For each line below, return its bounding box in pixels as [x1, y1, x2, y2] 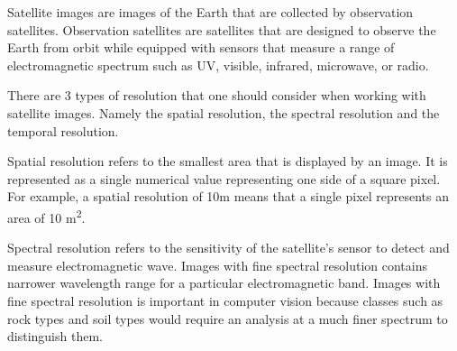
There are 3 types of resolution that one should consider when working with [7, 86, 426, 105]
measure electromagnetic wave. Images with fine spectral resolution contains [7, 255, 427, 274]
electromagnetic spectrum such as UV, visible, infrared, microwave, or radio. [7, 55, 429, 74]
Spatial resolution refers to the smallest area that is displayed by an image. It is [7, 152, 448, 171]
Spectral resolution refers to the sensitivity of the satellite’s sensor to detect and [7, 238, 450, 257]
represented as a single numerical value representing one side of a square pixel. [7, 169, 441, 188]
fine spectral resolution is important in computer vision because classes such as [7, 291, 443, 309]
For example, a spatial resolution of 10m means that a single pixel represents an [7, 187, 450, 206]
